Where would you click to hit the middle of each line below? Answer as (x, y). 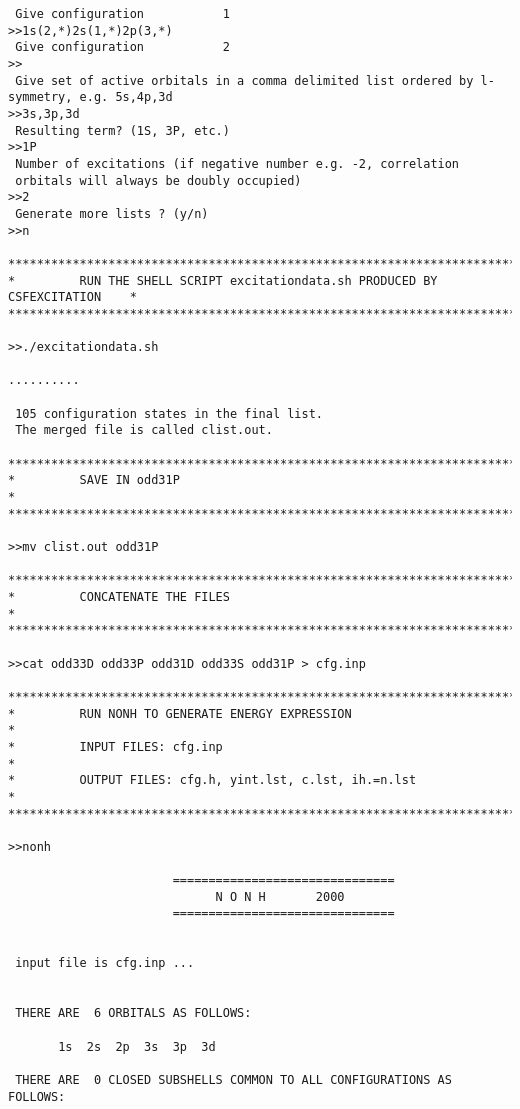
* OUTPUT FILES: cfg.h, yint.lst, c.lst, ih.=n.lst (212, 780)
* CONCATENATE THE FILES (119, 596)
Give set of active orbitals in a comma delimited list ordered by (244, 80)
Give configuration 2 (122, 47)
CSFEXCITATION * (72, 297)
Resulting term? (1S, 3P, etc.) (122, 130)
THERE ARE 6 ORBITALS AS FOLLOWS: (133, 1013)
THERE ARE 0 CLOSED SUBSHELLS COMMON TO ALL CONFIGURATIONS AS (233, 1080)
